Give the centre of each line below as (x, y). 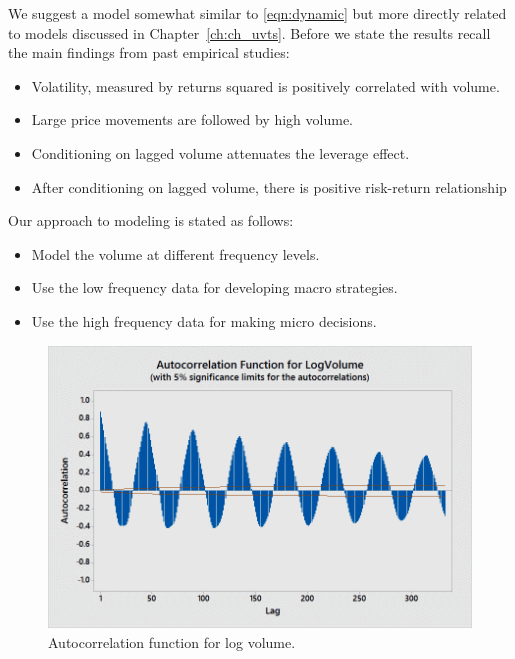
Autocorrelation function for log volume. (172, 641)
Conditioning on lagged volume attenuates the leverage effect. (220, 152)
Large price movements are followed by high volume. (192, 119)
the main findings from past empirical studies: (149, 52)
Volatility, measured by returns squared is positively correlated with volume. (265, 85)
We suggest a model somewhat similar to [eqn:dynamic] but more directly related (257, 13)
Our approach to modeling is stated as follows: (151, 220)
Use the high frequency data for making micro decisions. (204, 320)
